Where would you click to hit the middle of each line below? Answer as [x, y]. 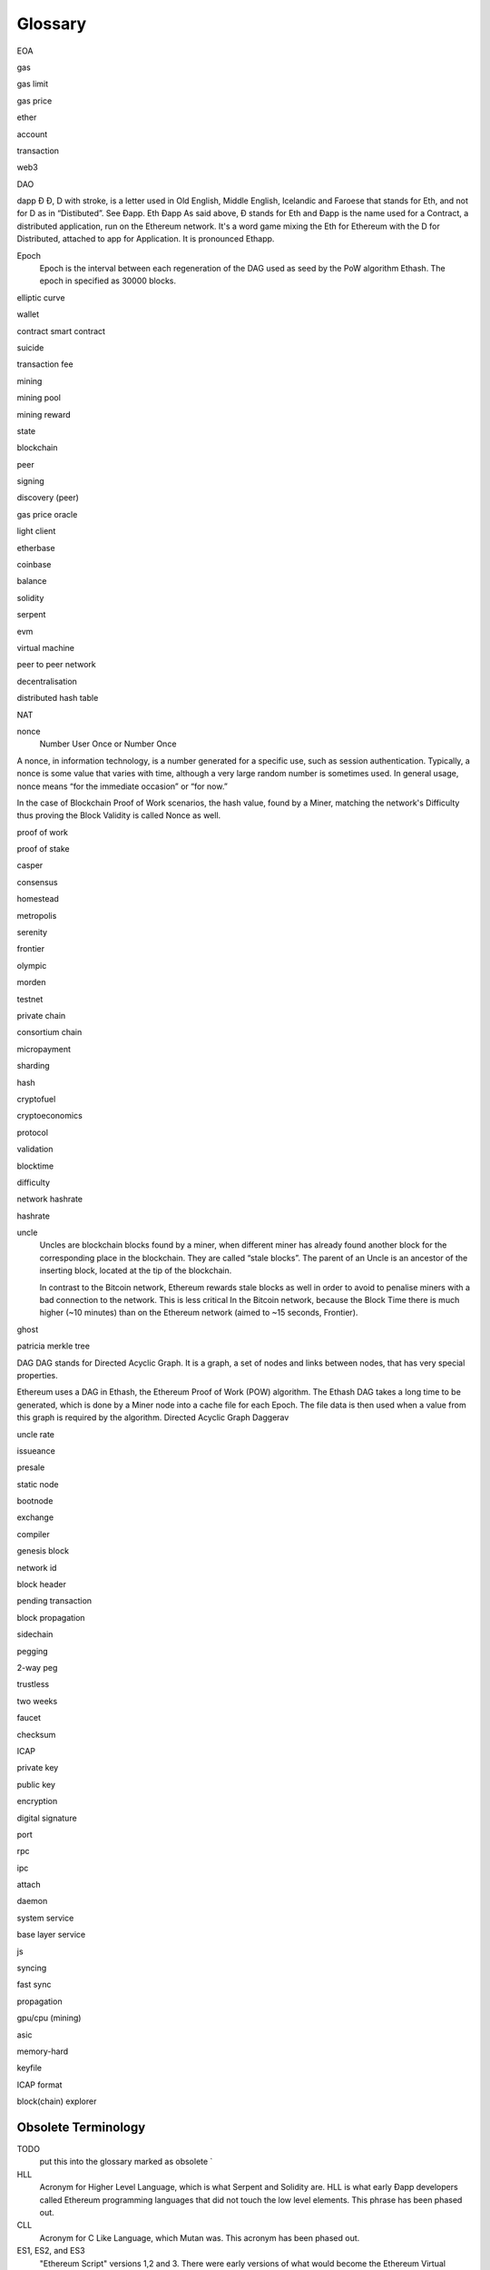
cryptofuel [36, 1099]
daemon [32, 1901]
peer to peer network [56, 665]
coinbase [34, 565]
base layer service [51, 1935]
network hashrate [50, 1199]
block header [42, 1584]
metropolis [37, 915]
